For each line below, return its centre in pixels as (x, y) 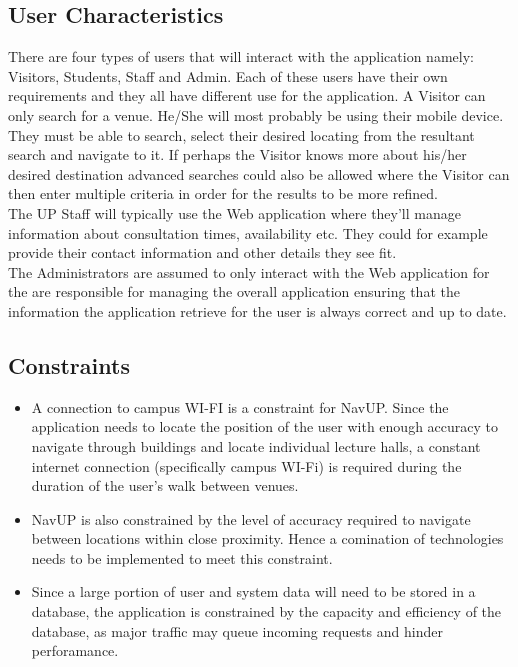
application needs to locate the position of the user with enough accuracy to (264, 426)
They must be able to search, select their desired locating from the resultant (241, 134)
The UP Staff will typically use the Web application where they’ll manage (234, 212)
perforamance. (75, 650)
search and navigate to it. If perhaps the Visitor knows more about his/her (237, 154)
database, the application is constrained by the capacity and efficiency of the (266, 611)
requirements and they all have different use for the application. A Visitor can (247, 95)
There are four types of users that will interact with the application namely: (241, 56)
